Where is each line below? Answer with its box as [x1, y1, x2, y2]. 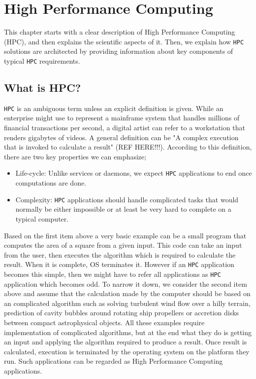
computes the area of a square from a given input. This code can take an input [4, 240, 242, 250]
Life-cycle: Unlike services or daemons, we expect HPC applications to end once [15, 168, 252, 178]
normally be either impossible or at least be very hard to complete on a [15, 204, 231, 214]
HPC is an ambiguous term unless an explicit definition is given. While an [4, 103, 224, 113]
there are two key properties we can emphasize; [4, 151, 147, 161]
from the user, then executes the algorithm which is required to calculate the [4, 249, 236, 260]
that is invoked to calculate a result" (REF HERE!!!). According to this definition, [4, 142, 252, 152]
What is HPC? [4, 80, 81, 95]
